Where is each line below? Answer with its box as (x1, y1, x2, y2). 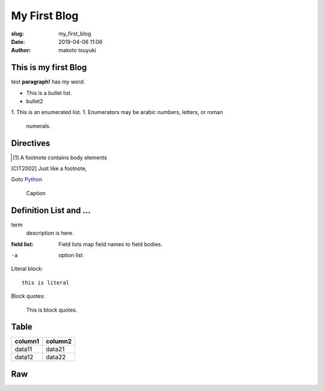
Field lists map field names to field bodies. (58, 240, 163, 247)
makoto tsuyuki (58, 47, 96, 54)
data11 (14, 345, 32, 354)
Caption (26, 189, 46, 196)
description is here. (26, 229, 74, 237)
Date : (11, 38, 25, 45)
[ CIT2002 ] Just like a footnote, (11, 165, 87, 172)
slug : (11, 30, 24, 37)
